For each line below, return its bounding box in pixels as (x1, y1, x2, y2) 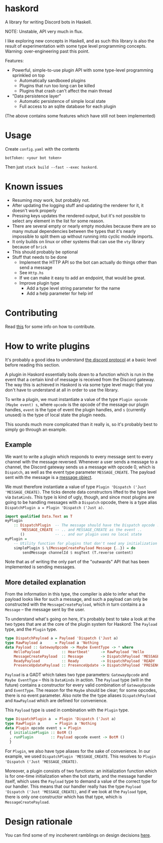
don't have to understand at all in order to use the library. (5, 387, 119, 393)
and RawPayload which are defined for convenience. (5, 698, 108, 704)
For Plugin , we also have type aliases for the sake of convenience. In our (5, 748, 150, 754)
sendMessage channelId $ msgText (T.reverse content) (22, 550, 133, 555)
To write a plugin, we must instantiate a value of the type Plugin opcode (5, 396, 148, 402)
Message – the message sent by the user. (5, 607, 85, 613)
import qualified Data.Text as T (5, 514, 73, 519)
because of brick (12, 244, 47, 249)
